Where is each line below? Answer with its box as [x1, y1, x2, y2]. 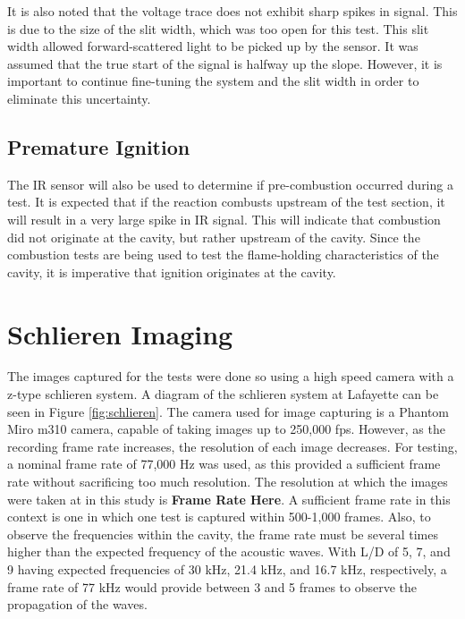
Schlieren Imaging [7, 315, 233, 352]
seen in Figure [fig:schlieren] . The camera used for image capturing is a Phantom [7, 402, 450, 420]
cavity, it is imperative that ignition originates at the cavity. [7, 262, 336, 281]
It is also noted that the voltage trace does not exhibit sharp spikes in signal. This [7, 2, 458, 20]
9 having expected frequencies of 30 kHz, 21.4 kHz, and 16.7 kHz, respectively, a [7, 559, 447, 578]
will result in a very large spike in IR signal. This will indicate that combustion [7, 209, 441, 228]
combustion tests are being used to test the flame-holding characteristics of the [7, 245, 439, 264]
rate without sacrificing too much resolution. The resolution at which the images [7, 472, 448, 491]
